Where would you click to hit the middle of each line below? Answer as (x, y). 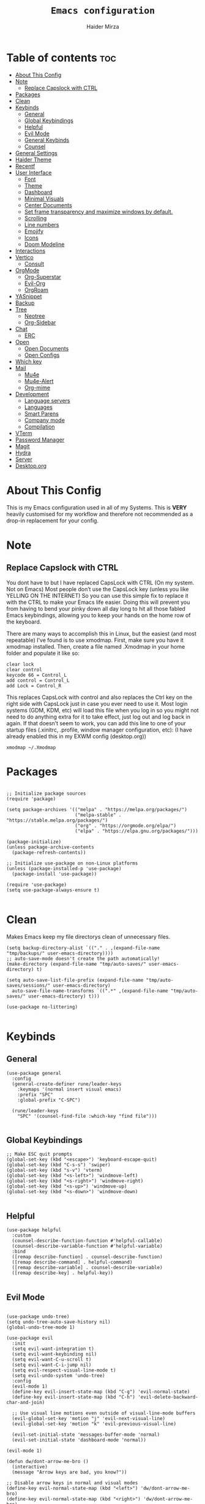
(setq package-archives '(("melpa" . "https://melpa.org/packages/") (97, 809)
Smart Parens (42, 413)
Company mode (45, 420)
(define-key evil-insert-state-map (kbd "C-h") (74, 1397)
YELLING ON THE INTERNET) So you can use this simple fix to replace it (97, 595)
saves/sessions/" (28, 985)
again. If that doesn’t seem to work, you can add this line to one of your (96, 723)
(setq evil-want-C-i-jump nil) (52, 1365)
